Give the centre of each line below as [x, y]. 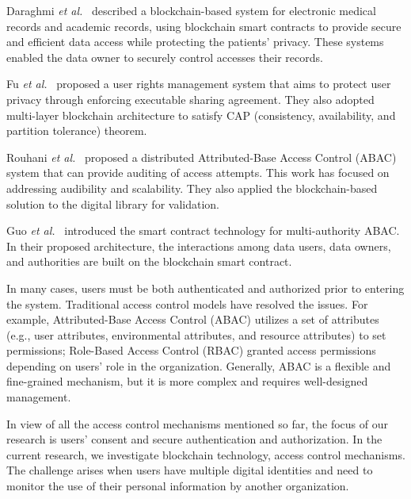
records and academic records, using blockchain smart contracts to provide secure [204, 26]
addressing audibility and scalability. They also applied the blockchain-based [192, 188]
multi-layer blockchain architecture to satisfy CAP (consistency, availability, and [201, 115]
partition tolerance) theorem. [77, 131]
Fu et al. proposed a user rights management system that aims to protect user [199, 84]
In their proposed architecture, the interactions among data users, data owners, [199, 246]
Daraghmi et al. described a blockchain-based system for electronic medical [191, 10]
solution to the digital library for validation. [113, 203]
